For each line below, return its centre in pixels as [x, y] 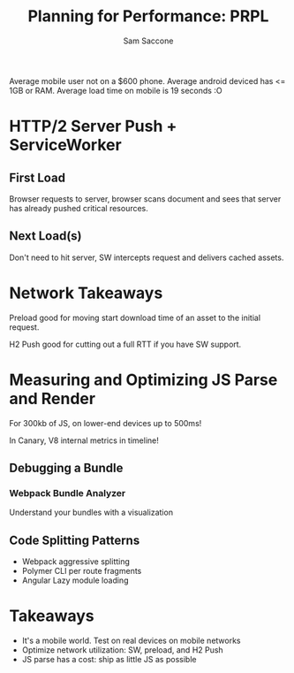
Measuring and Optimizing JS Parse [143, 380]
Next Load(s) [45, 236]
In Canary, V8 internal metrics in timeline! [84, 440]
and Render [52, 398]
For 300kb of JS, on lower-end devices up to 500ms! [106, 423]
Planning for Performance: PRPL [148, 16]
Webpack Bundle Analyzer [68, 493]
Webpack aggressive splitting [76, 562]
